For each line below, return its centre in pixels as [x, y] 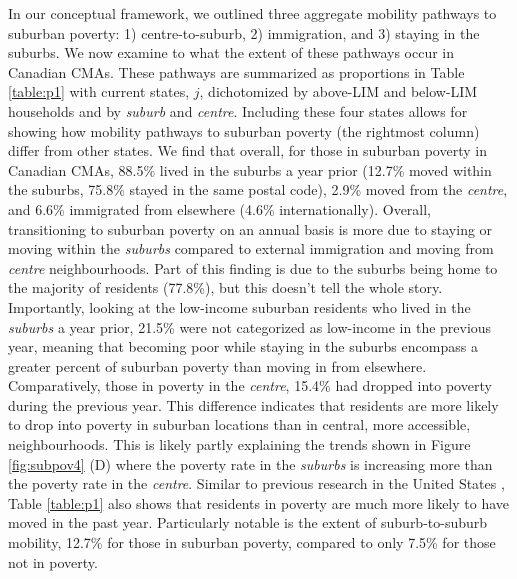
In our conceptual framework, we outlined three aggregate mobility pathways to [252, 13]
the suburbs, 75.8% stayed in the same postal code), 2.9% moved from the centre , [258, 189]
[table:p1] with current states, [99, 91]
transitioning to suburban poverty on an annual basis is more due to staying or [250, 228]
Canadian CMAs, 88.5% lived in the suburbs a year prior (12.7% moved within [250, 169]
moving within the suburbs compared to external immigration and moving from [251, 248]
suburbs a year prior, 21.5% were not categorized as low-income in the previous [250, 326]
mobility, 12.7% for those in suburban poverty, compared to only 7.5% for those [252, 542]
